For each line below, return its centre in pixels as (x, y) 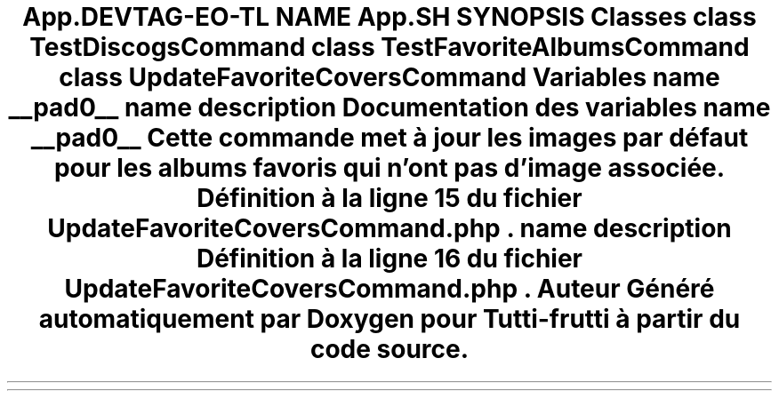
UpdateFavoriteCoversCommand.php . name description (389, 228)
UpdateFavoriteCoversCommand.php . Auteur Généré (389, 289)
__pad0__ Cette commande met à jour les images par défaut (389, 138)
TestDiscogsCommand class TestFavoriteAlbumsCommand (389, 47)
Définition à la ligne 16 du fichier (389, 259)
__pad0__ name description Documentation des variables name (389, 107)
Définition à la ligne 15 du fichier (389, 198)
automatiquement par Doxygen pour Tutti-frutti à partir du (389, 319)
